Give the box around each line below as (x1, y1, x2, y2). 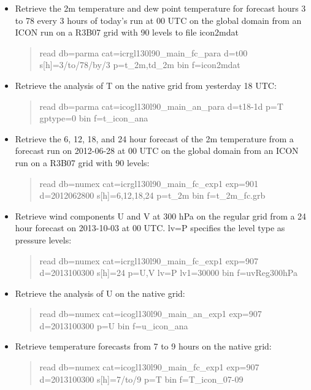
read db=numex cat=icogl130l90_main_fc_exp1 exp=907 (39, 361, 259, 373)
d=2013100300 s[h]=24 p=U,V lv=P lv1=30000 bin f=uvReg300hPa (39, 266, 298, 279)
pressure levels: (15, 233, 72, 246)
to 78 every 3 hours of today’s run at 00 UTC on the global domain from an (15, 13, 302, 26)
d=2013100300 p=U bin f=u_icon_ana (39, 319, 188, 332)
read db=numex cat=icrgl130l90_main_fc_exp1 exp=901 (39, 177, 258, 189)
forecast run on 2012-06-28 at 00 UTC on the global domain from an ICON (15, 144, 299, 157)
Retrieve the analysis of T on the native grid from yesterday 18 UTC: (15, 78, 277, 91)
